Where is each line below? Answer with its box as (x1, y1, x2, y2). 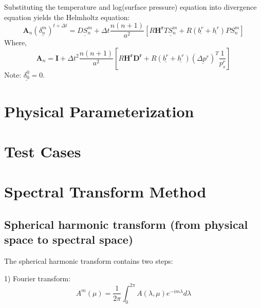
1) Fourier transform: (4, 273, 71, 283)
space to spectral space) (4, 231, 134, 247)
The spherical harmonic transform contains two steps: (4, 256, 173, 266)
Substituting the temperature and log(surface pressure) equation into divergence (4, 2, 257, 12)
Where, (4, 37, 27, 48)
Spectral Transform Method (4, 181, 207, 202)
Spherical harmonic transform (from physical (4, 216, 248, 232)
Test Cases (4, 141, 81, 162)
